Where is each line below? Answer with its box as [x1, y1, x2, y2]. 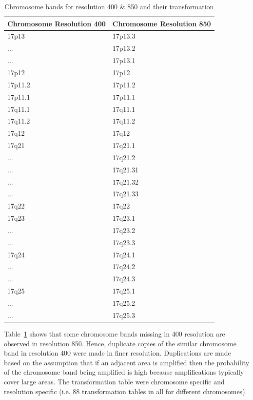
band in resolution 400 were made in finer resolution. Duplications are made [4, 348, 231, 358]
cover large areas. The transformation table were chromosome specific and [4, 376, 225, 386]
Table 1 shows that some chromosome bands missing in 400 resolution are [4, 328, 225, 338]
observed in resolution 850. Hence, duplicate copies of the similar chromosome [4, 338, 236, 348]
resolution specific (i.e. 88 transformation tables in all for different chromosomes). [4, 386, 247, 396]
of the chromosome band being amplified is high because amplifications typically [4, 367, 244, 377]
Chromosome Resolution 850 [112, 18, 211, 28]
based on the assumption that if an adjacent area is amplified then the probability [4, 357, 250, 367]
